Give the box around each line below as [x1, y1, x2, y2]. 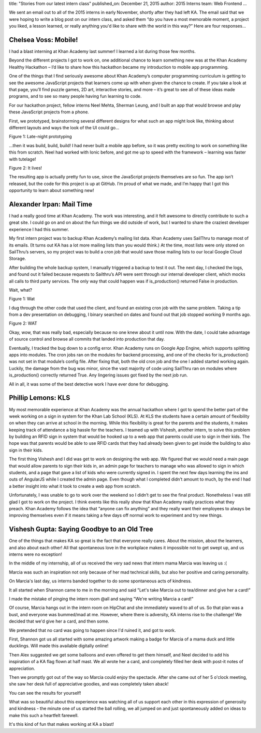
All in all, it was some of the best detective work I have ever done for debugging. [9, 381, 169, 387]
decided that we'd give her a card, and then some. [9, 618, 110, 624]
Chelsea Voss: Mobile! [9, 35, 78, 44]
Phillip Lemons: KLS [9, 394, 70, 402]
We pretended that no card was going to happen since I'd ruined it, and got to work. [9, 627, 176, 633]
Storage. [9, 256, 26, 262]
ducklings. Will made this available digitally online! [9, 643, 109, 649]
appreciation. [9, 665, 36, 671]
